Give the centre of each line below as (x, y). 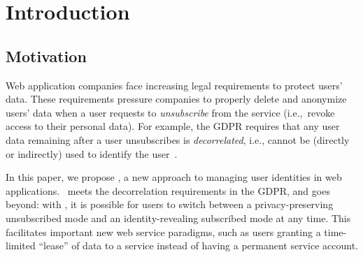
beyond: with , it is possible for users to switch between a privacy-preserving (170, 204)
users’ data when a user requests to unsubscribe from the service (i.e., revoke (170, 112)
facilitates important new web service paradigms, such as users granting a (163, 232)
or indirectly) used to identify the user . (92, 153)
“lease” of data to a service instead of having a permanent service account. (198, 245)
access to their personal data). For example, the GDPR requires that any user (173, 126)
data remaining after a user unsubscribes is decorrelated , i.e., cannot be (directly (178, 139)
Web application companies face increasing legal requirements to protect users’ (174, 85)
